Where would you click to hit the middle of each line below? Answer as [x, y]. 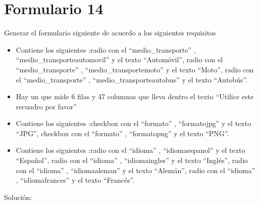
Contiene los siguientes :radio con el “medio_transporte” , [106, 49]
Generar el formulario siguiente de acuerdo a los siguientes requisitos [110, 33]
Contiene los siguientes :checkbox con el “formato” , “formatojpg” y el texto [134, 123]
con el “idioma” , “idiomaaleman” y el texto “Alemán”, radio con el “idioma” [136, 170]
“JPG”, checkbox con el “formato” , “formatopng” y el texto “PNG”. [122, 133]
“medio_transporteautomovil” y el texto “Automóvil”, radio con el [119, 59]
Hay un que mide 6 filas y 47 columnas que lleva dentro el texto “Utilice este [135, 96]
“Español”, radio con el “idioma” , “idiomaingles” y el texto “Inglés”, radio [132, 160]
